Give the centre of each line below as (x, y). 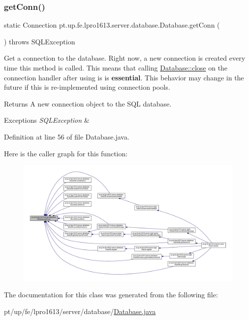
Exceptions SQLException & (47, 120)
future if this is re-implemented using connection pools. (87, 87)
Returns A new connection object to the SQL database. (88, 103)
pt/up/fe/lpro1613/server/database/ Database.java (80, 311)
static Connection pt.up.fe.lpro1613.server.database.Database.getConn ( (112, 25)
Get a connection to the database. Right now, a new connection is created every (125, 58)
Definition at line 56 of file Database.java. (67, 136)
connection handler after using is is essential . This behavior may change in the (124, 77)
